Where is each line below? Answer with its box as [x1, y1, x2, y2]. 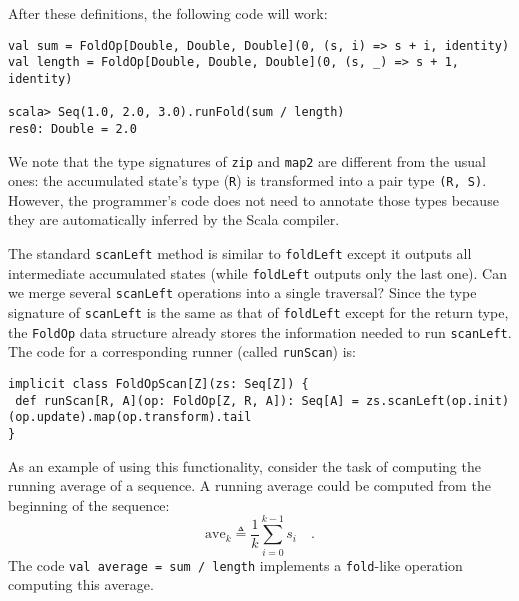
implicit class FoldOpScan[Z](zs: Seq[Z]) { [8, 376, 309, 391]
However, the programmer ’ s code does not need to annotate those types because [8, 189, 499, 210]
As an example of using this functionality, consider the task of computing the [8, 455, 481, 476]
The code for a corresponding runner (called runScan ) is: [8, 341, 357, 362]
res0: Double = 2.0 [8, 121, 137, 136]
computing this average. [8, 574, 154, 595]
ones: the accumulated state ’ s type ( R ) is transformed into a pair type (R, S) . [8, 170, 487, 191]
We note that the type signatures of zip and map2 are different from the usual [8, 150, 486, 171]
